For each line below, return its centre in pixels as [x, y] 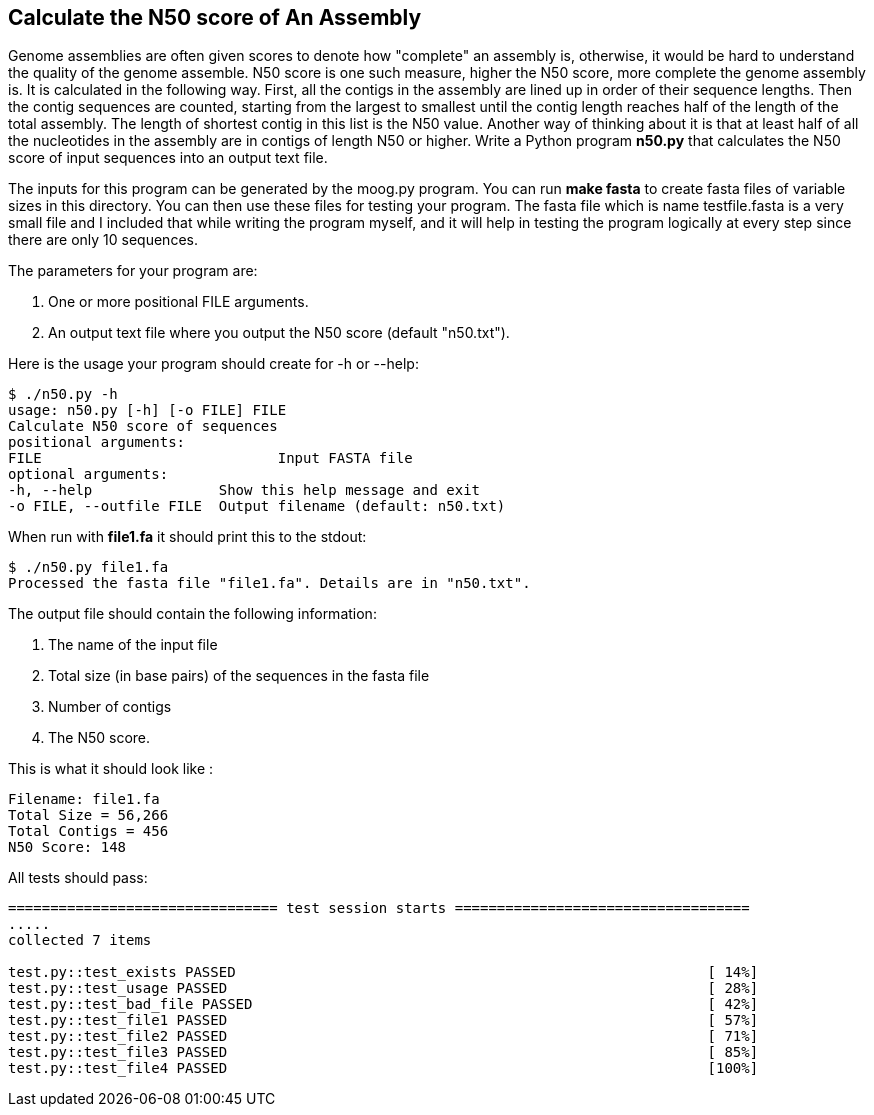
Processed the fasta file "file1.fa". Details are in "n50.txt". [269, 583]
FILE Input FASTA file [210, 458]
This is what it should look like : [111, 769]
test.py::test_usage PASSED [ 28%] [383, 988]
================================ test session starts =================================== [379, 908]
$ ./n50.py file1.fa [88, 567]
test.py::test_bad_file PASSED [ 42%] [383, 1004]
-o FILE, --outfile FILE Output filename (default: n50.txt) [257, 506]
